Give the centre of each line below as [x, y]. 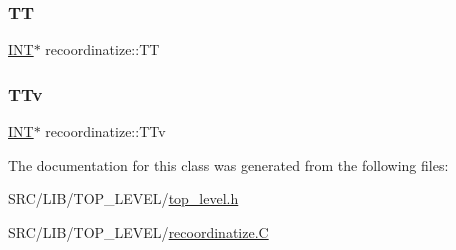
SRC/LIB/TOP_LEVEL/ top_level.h [123, 198]
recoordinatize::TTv [105, 131]
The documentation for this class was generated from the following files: [228, 164]
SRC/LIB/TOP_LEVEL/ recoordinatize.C [138, 231]
